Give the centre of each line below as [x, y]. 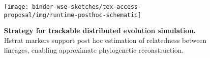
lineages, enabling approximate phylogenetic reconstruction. [94, 49]
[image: [16, 7]
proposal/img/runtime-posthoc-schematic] [73, 15]
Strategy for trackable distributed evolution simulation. [100, 30]
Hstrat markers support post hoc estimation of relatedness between [105, 40]
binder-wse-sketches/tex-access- [87, 7]
